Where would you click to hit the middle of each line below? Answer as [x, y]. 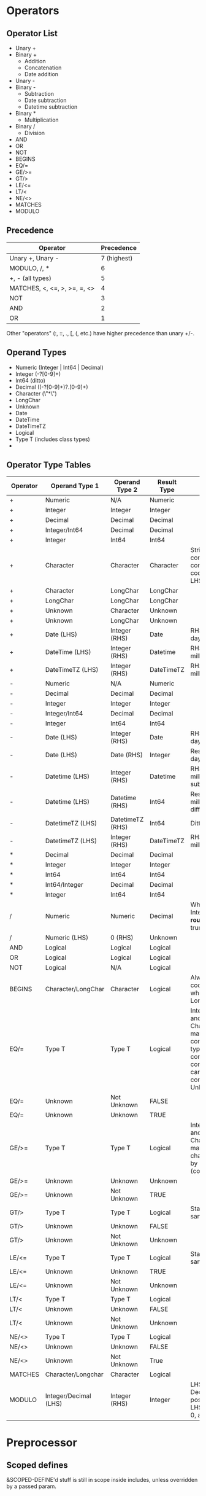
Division [34, 133]
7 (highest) [117, 258]
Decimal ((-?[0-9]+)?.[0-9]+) [51, 387]
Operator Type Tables [49, 465]
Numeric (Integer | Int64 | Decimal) [59, 367]
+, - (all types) [31, 278]
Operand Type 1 [75, 486]
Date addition [41, 74]
